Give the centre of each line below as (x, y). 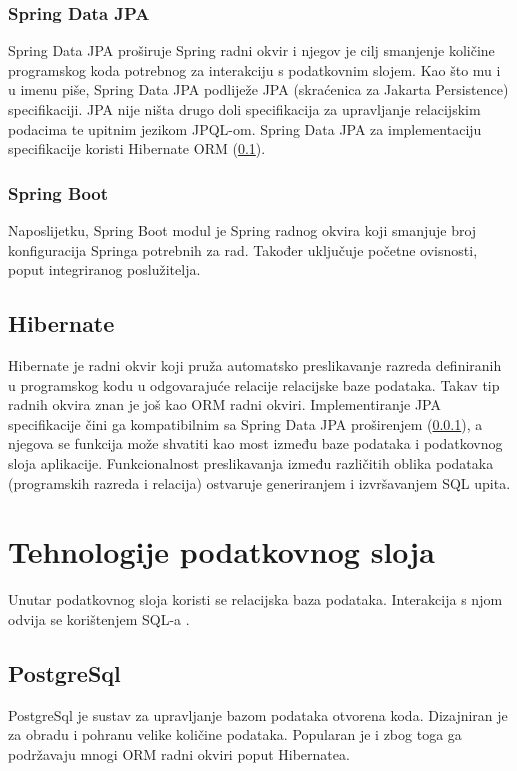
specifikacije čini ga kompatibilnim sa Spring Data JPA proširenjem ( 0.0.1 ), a (245, 423)
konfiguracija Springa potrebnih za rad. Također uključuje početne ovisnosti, (243, 249)
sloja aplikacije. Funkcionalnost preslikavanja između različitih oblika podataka (251, 462)
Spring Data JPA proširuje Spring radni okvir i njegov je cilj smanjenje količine (251, 50)
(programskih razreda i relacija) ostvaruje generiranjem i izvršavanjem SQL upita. (259, 482)
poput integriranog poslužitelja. (104, 269)
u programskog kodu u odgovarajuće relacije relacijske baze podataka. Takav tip (254, 384)
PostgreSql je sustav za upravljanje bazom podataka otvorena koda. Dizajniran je (258, 714)
